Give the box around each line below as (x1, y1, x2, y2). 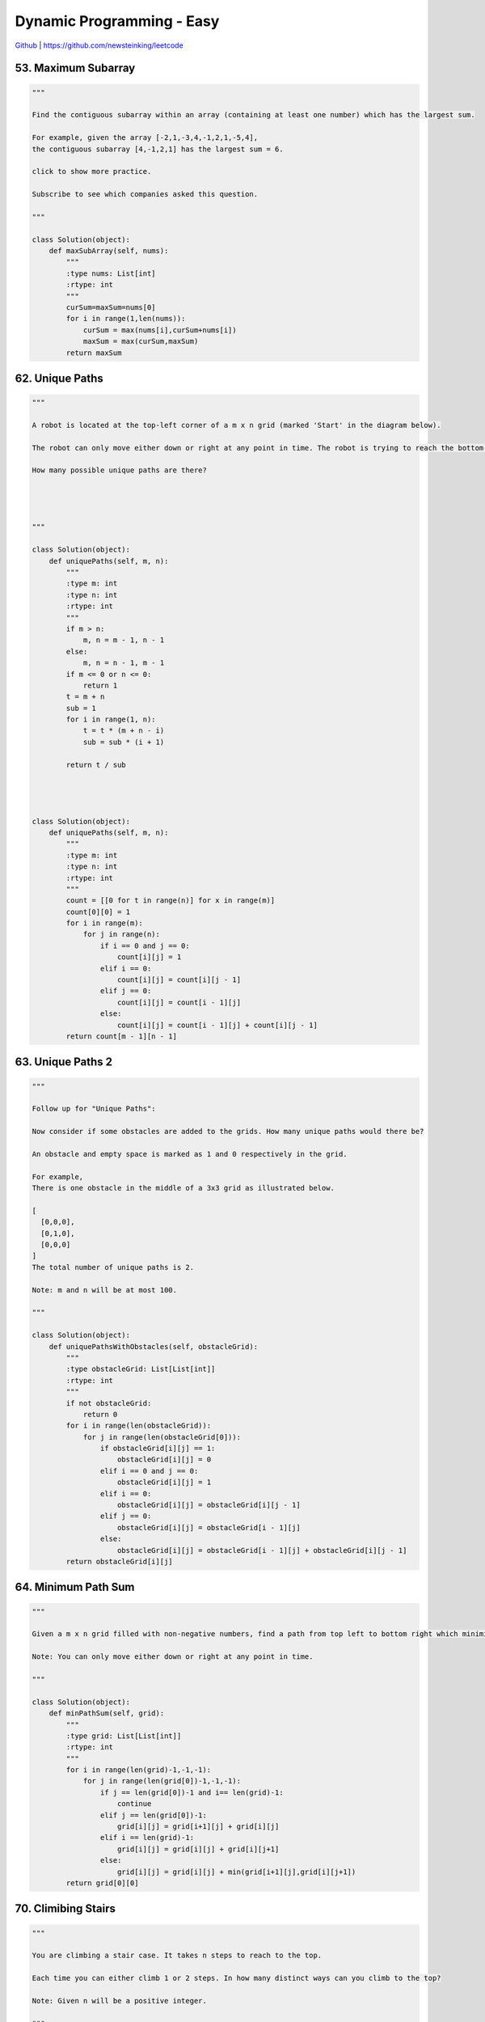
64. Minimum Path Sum (15, 1580, 135, 1594)
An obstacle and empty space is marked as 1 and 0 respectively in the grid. (32, 1149, 348, 1158)
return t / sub (65, 760, 127, 769)
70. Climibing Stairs (15, 1901, 116, 1916)
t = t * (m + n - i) (82, 726, 165, 735)
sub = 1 (65, 704, 97, 713)
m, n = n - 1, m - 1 (82, 658, 165, 667)
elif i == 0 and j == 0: (99, 1466, 199, 1475)
